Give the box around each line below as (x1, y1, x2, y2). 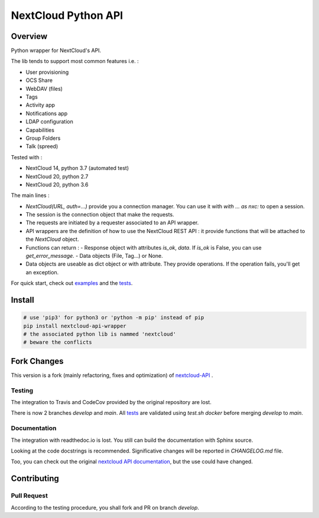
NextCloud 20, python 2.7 (25, 173, 89, 180)
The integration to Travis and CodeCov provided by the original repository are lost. (11, 399, 212, 406)
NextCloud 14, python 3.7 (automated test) (25, 165, 129, 172)
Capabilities (25, 126, 54, 133)
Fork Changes (11, 356, 64, 366)
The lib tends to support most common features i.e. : (11, 58, 139, 65)
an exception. (25, 268, 59, 276)
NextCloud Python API (11, 9, 123, 22)
